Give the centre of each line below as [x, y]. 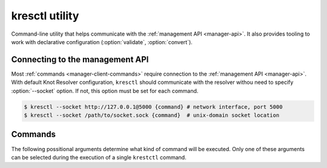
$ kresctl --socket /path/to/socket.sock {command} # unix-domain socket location [152, 115]
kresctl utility [45, 16]
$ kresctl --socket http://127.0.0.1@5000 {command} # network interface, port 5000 [153, 107]
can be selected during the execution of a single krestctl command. [99, 157]
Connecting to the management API [80, 60]
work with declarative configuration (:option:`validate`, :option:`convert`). [102, 42]
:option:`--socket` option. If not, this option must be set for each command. [105, 91]
